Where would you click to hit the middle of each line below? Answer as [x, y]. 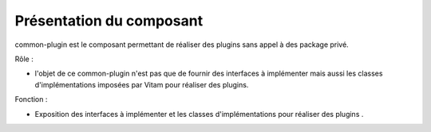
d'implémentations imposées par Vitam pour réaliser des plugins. [142, 84]
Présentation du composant [109, 21]
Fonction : [31, 99]
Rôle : [24, 59]
